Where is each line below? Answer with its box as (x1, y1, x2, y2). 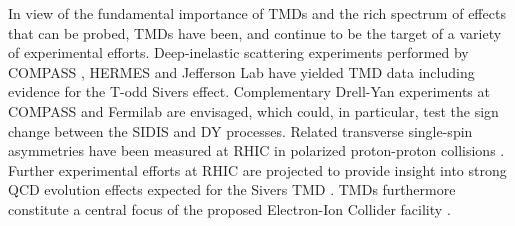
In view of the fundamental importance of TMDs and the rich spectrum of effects (8, 3, 506, 23)
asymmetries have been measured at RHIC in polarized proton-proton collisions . (8, 140, 505, 161)
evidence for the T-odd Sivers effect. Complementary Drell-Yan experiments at (8, 81, 490, 102)
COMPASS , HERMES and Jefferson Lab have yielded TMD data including (8, 61, 475, 82)
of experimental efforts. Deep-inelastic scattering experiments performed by (8, 42, 469, 63)
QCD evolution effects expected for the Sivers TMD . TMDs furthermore (8, 179, 456, 200)
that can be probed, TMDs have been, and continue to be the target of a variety (8, 22, 502, 43)
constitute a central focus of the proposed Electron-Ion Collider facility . (8, 198, 451, 219)
